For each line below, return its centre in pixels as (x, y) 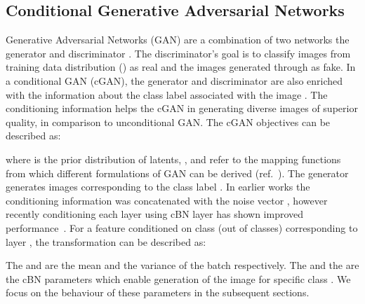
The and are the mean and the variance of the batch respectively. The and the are (182, 265)
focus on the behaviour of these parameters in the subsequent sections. (158, 292)
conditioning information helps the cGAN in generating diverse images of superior (182, 108)
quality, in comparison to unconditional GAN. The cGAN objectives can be (168, 122)
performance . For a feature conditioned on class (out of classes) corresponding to (182, 227)
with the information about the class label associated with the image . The (167, 94)
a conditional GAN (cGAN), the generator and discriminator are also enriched (174, 80)
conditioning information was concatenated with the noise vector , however (167, 200)
